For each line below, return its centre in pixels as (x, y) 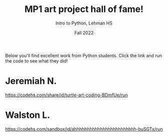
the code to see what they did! (36, 60)
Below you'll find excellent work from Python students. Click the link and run (84, 55)
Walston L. (28, 115)
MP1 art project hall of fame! (84, 9)
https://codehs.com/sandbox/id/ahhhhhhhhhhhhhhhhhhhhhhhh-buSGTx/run (84, 129)
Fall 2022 (84, 32)
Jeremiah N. (31, 81)
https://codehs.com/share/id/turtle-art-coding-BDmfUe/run (66, 95)
